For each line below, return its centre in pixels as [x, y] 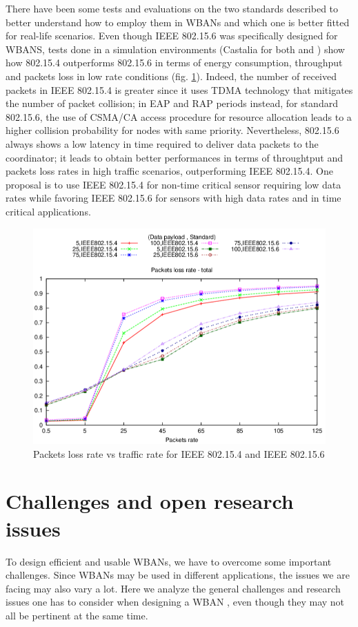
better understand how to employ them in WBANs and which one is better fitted [178, 22]
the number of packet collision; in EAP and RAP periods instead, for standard [172, 103]
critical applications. [48, 211]
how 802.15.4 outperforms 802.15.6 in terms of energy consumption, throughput [174, 62]
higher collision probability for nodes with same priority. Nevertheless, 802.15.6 [172, 130]
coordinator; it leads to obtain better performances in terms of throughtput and [175, 157]
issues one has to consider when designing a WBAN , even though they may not [175, 602]
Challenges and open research [150, 501]
